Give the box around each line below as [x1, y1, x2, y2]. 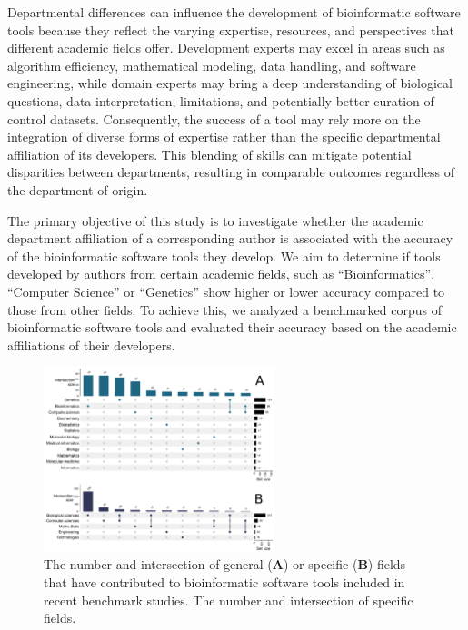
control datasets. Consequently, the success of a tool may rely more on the [7, 109, 421, 128]
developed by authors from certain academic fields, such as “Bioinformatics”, [7, 264, 435, 283]
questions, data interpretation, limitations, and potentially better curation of [7, 91, 434, 110]
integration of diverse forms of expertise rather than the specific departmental [7, 127, 441, 146]
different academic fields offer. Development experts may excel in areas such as [7, 38, 445, 57]
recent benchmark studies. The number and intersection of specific [44, 590, 413, 609]
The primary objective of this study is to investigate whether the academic [7, 211, 423, 230]
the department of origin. [7, 180, 148, 199]
